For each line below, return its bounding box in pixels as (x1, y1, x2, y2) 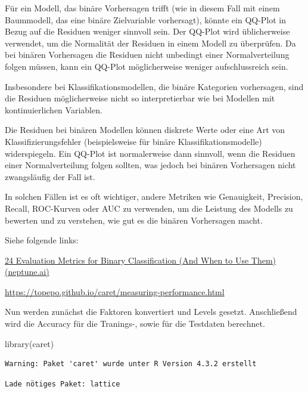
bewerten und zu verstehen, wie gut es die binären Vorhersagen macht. (5, 213, 263, 226)
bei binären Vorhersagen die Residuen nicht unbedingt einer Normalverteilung (5, 48, 290, 61)
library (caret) (5, 337, 54, 349)
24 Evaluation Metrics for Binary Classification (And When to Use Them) (5, 253, 276, 266)
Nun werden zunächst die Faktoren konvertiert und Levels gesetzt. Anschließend (5, 305, 297, 318)
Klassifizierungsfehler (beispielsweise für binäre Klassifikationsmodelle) (5, 135, 262, 147)
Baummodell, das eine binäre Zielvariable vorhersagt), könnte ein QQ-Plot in (5, 13, 287, 26)
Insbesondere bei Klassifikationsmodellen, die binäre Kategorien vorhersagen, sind (5, 80, 304, 92)
